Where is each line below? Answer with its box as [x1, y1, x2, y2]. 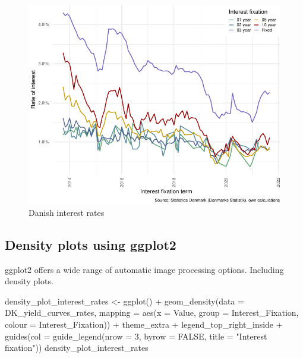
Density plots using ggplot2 [5, 235, 176, 253]
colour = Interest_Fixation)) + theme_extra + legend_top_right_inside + [5, 318, 283, 331]
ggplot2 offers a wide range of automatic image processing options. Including [5, 263, 284, 275]
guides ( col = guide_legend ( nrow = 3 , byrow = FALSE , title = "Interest [5, 329, 267, 342]
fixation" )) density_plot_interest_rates [5, 341, 149, 354]
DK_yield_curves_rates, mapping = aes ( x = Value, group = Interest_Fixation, [5, 306, 299, 319]
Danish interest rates [29, 206, 105, 218]
